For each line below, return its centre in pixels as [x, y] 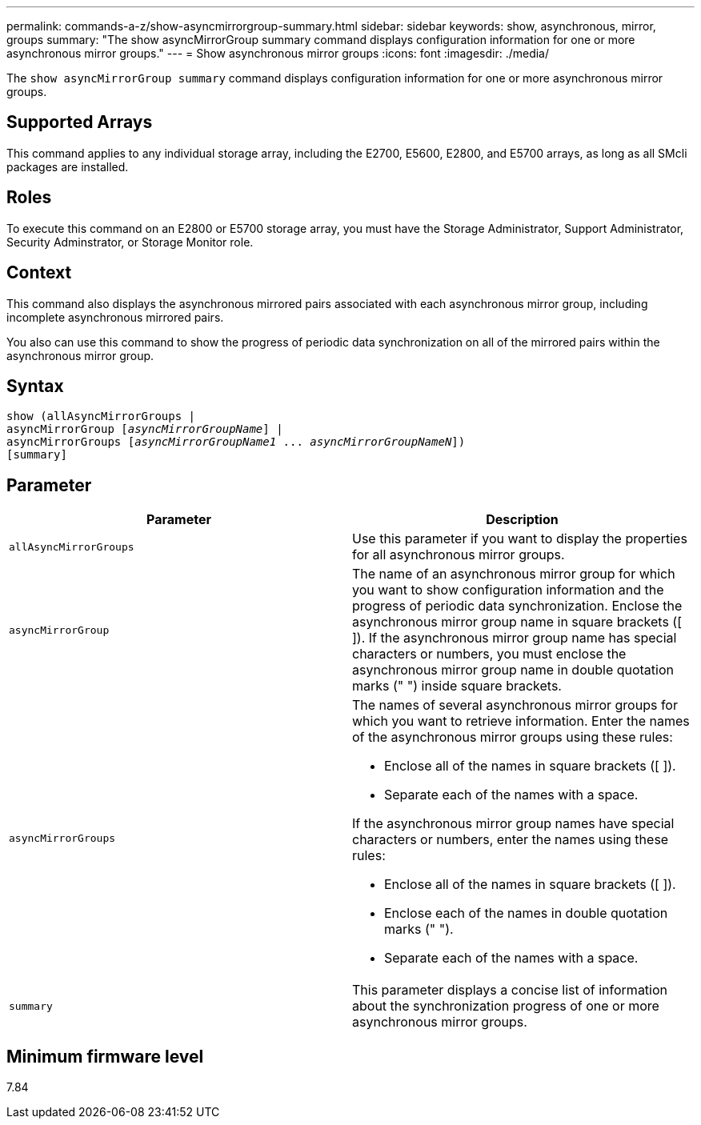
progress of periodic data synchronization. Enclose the [517, 606]
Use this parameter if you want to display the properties [520, 539]
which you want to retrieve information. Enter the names [521, 721]
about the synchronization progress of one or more [506, 1006]
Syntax [35, 386]
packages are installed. [68, 166]
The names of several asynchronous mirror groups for [515, 705]
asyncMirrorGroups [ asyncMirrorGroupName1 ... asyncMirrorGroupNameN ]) [236, 442]
